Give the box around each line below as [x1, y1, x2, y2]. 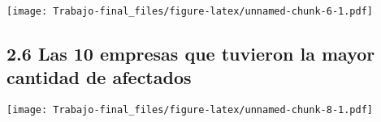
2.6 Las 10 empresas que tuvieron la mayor [6, 41, 375, 66]
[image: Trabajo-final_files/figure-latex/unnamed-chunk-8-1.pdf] [6, 104, 374, 116]
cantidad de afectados [6, 65, 192, 90]
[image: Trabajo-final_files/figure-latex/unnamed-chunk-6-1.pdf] [6, 6, 374, 17]
